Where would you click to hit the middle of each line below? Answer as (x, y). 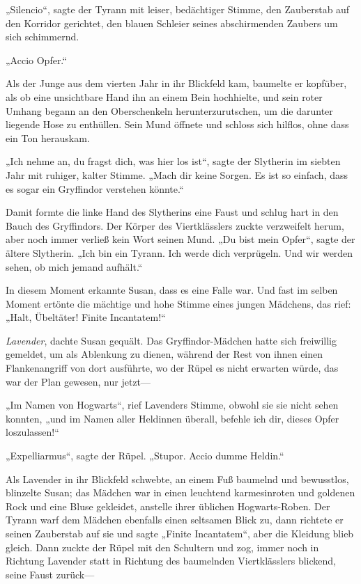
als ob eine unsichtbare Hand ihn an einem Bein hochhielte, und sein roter (164, 96)
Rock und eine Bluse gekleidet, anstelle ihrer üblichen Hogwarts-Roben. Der (168, 506)
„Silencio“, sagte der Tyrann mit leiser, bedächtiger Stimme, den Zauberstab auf (178, 9)
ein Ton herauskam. (48, 137)
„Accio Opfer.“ (36, 60)
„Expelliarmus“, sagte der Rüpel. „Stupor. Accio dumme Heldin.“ (145, 456)
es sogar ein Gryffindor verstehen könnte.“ (95, 188)
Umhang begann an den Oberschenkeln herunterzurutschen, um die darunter (169, 110)
